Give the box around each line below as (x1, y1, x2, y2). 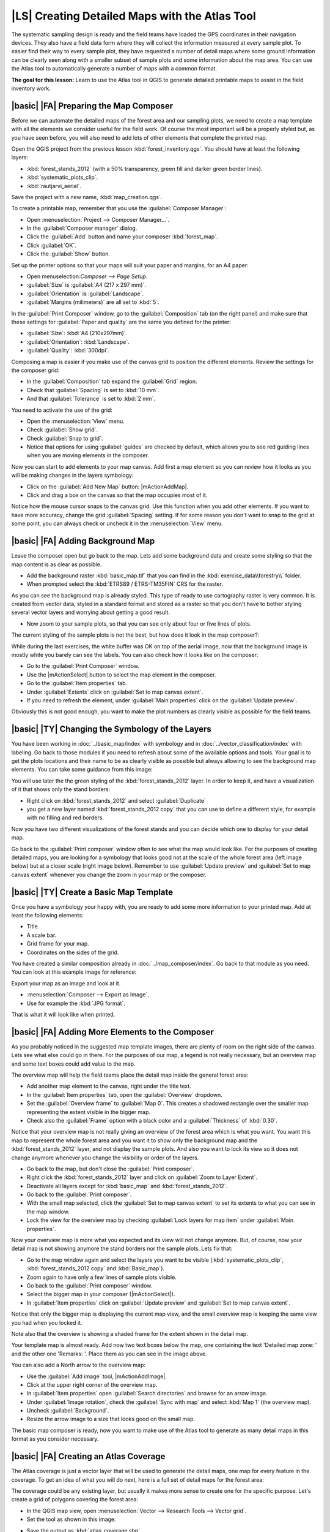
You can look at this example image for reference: (11, 968, 137, 976)
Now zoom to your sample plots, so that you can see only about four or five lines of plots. (26, 620, 252, 628)
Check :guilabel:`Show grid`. (26, 426, 98, 433)
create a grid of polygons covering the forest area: (11, 1496, 139, 1503)
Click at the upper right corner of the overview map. (26, 1381, 158, 1388)
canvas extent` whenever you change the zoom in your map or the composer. (11, 871, 207, 878)
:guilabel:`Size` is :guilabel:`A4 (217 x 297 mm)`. (26, 281, 147, 289)
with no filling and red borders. (26, 814, 104, 821)
